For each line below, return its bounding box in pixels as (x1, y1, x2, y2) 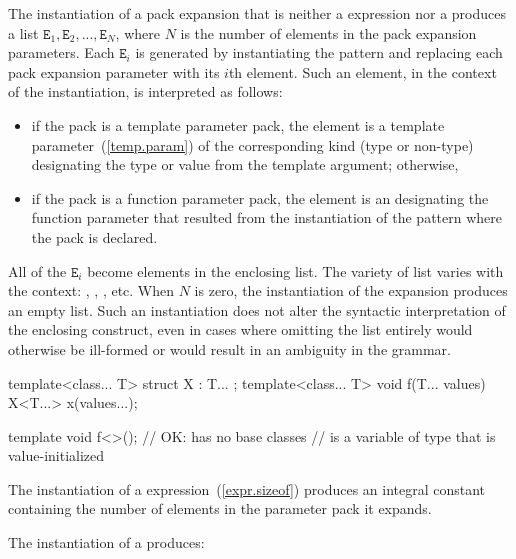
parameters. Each (8, 42, 115, 63)
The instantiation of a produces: (8, 532, 205, 553)
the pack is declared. (31, 226, 158, 247)
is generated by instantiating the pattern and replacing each (135, 42, 503, 63)
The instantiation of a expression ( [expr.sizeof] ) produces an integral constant (8, 478, 486, 499)
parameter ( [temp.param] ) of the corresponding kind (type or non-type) (31, 134, 474, 155)
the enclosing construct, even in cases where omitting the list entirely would (8, 319, 473, 340)
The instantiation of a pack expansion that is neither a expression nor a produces (8, 3, 507, 23)
